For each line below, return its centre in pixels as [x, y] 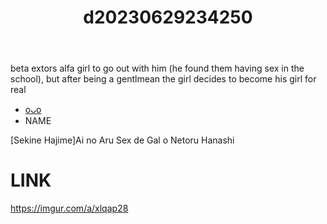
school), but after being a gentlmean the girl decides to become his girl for [163, 79]
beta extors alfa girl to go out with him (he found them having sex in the [157, 68]
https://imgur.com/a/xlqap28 [69, 208]
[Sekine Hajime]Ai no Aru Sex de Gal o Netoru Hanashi [122, 140]
